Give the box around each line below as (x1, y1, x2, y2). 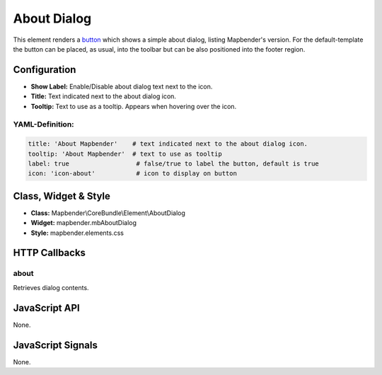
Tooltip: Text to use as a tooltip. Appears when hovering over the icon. (30, 102, 237, 110)
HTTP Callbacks (13, 247, 86, 259)
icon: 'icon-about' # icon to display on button (28, 170, 237, 178)
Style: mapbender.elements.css (30, 229, 124, 237)
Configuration (13, 64, 76, 76)
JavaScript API (13, 301, 81, 314)
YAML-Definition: (13, 120, 74, 129)
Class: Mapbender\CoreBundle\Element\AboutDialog (30, 209, 185, 217)
